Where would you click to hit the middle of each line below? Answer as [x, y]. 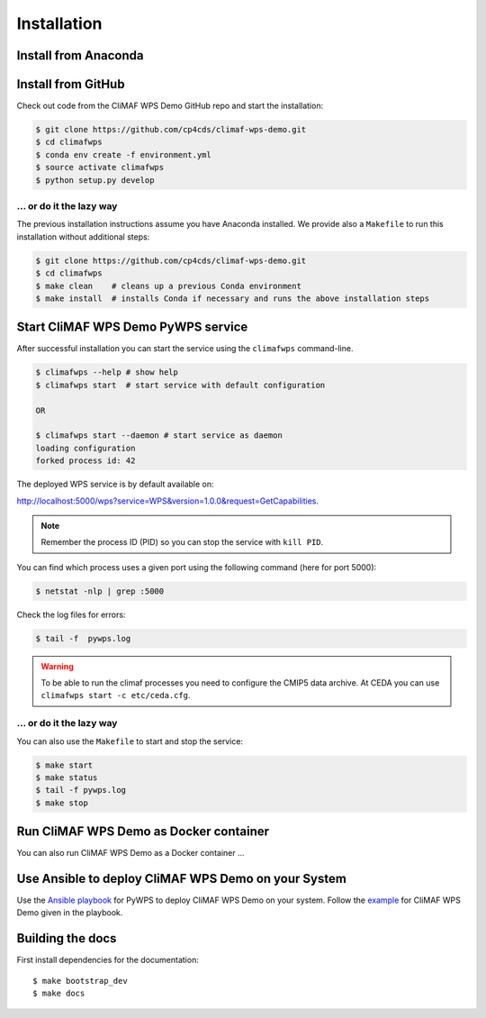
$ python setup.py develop [95, 180]
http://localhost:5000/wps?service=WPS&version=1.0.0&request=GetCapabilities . [168, 501]
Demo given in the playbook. [70, 913]
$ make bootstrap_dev [80, 981]
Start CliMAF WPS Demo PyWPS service [132, 327]
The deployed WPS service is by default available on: [116, 484]
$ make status [67, 777]
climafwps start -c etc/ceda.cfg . [116, 695]
